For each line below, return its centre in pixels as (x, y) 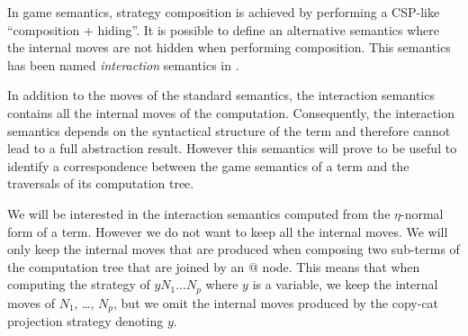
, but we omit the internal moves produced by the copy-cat (276, 302)
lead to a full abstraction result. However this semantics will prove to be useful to (232, 148)
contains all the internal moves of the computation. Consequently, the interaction (231, 112)
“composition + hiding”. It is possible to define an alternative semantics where (224, 29)
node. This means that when (341, 266)
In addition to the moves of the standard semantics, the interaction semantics (221, 95)
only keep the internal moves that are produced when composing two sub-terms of (234, 249)
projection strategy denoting (85, 321)
